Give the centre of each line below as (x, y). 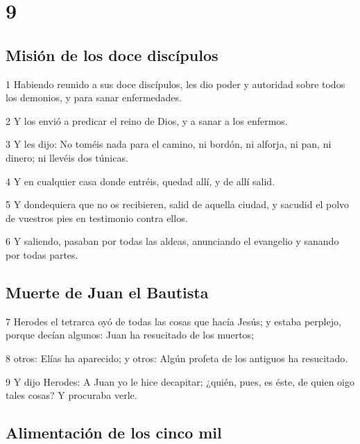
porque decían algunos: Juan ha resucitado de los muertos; (130, 335)
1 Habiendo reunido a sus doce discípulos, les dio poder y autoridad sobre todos (175, 84)
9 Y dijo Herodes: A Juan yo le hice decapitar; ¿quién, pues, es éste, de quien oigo (180, 381)
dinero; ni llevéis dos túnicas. (67, 157)
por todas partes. (42, 254)
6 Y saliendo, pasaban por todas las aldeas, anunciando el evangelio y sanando (172, 241)
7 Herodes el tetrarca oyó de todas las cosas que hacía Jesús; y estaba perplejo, (173, 321)
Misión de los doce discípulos (112, 54)
